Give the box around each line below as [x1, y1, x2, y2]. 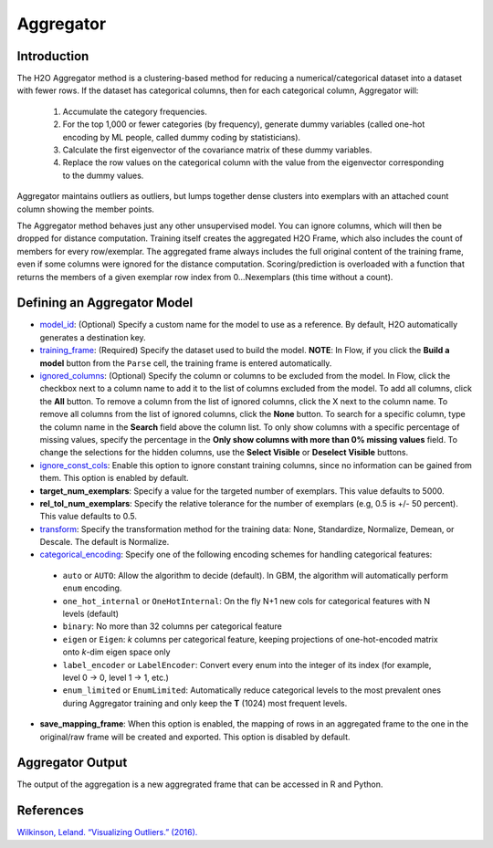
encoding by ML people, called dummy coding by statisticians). [62, 131, 301, 142]
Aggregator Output [16, 755, 128, 770]
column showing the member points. [16, 204, 155, 215]
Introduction [16, 48, 89, 64]
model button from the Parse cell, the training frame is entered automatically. [39, 357, 332, 369]
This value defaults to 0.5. [39, 511, 137, 522]
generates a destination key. [39, 331, 146, 342]
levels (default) [62, 608, 119, 620]
